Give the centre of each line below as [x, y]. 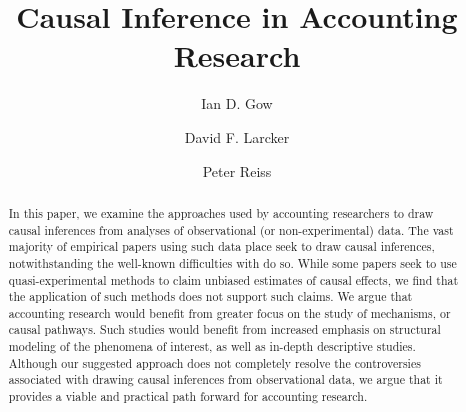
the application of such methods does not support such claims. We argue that [210, 296]
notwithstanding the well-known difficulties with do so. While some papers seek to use [232, 262]
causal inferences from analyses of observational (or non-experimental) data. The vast [231, 229]
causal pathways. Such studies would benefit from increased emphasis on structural [224, 329]
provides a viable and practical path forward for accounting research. [188, 396]
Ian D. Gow [237, 103]
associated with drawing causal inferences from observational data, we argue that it [225, 379]
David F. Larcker [237, 136]
